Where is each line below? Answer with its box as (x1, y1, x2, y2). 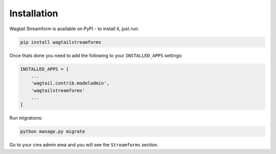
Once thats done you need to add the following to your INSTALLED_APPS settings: (9, 52, 183, 58)
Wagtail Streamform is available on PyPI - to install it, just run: (9, 26, 139, 32)
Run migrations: (9, 115, 43, 121)
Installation (9, 8, 58, 19)
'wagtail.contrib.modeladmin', (31, 80, 109, 86)
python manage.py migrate (20, 128, 85, 135)
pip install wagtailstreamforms (20, 39, 102, 45)
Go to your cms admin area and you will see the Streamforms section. (9, 142, 158, 148)
